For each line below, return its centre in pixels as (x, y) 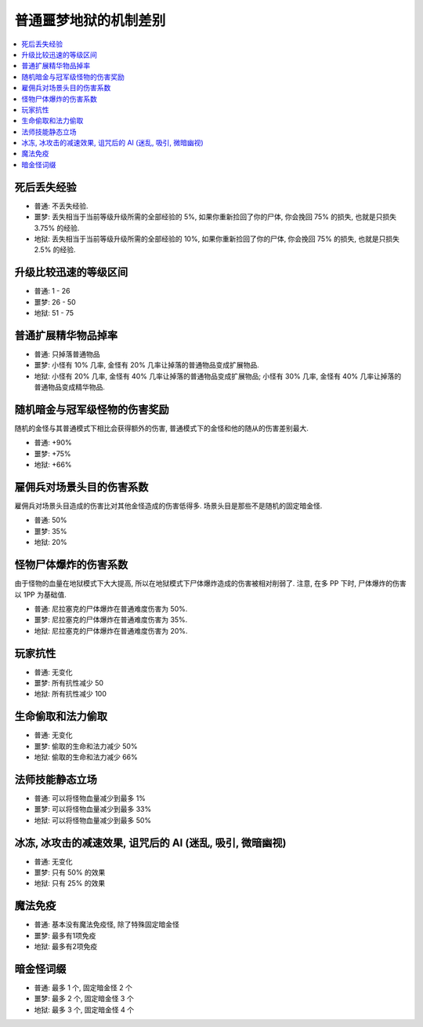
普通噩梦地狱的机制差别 (90, 20)
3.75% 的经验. (57, 228)
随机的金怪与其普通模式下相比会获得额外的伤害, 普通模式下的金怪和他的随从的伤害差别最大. (162, 428)
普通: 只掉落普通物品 (67, 354)
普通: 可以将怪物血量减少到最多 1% (90, 798)
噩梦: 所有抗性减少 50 (69, 683)
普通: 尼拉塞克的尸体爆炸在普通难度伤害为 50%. (111, 609)
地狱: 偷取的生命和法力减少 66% (86, 757)
